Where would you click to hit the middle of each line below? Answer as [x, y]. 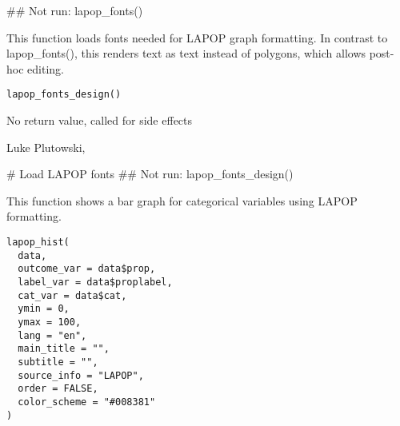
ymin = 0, [44, 309]
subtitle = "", [58, 362]
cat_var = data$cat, [72, 295]
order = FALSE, [58, 389]
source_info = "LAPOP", [81, 375]
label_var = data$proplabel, [95, 282]
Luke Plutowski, [46, 147]
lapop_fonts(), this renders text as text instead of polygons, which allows [186, 53]
